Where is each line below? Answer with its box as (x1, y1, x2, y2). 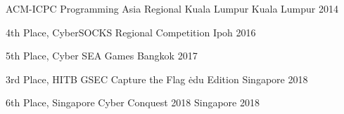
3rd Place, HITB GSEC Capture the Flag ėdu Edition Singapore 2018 (6, 71, 308, 86)
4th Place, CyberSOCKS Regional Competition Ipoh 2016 (6, 24, 256, 39)
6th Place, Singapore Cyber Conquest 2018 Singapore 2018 (6, 95, 260, 110)
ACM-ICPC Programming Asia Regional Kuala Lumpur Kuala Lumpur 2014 (6, 1, 338, 15)
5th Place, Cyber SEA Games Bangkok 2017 (6, 48, 198, 63)
